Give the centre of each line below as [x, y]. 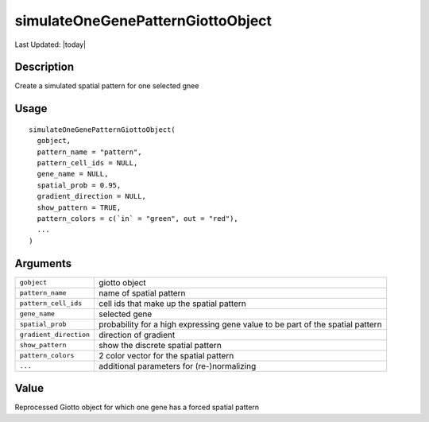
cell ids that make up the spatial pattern [172, 304]
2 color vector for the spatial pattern [166, 355]
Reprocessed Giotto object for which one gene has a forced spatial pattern [137, 407]
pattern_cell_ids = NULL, [87, 163]
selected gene [126, 314]
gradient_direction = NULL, [92, 196]
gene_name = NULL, [73, 174]
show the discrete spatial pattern [160, 345]
